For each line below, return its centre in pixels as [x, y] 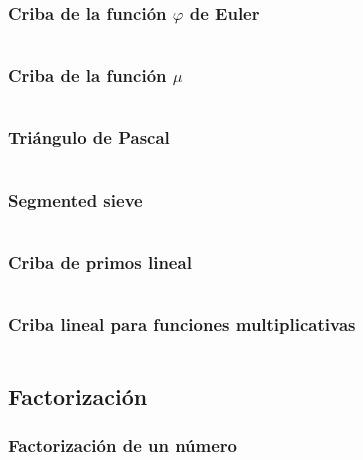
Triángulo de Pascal [89, 137]
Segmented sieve [75, 199]
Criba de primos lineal [100, 261]
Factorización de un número [123, 445]
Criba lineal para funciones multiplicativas [182, 324]
